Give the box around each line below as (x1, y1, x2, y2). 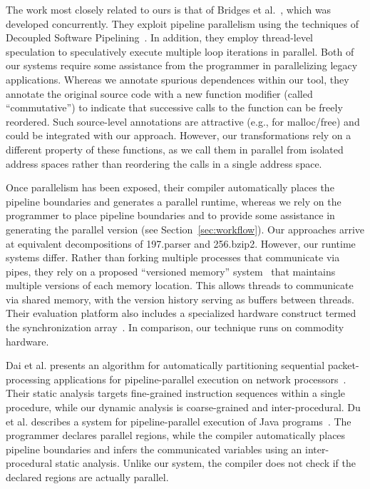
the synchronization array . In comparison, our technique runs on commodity (6, 320, 344, 335)
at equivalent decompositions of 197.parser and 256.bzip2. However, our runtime (6, 236, 356, 251)
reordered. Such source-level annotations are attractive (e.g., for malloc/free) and (6, 114, 360, 128)
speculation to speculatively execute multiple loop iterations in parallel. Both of (6, 44, 354, 59)
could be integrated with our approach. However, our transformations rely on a (6, 128, 351, 143)
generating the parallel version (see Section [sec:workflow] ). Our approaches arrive (6, 221, 365, 236)
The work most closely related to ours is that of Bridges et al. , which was (6, 2, 332, 16)
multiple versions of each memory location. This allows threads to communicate (6, 278, 354, 293)
